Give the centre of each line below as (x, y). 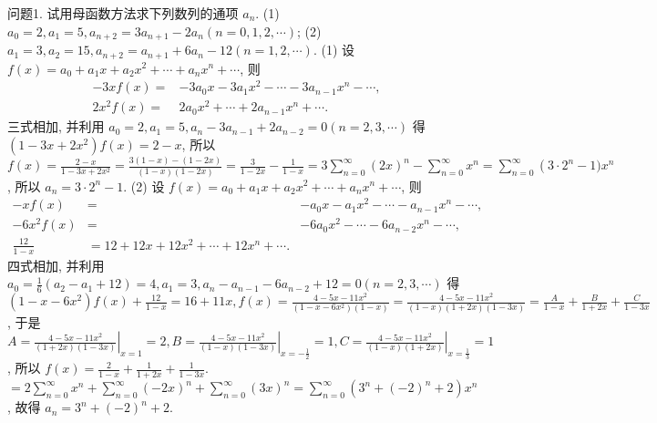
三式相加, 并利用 (56, 126)
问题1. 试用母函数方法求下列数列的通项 (123, 13)
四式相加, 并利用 (56, 265)
